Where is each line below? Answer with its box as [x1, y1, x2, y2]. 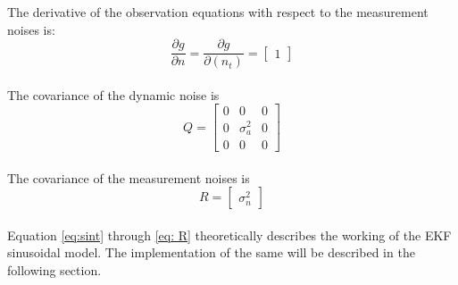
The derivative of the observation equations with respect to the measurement [7, 3, 429, 21]
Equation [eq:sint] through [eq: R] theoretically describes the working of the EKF [7, 225, 452, 244]
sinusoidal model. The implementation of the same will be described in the [7, 243, 415, 262]
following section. [7, 261, 102, 280]
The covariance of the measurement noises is [7, 168, 250, 187]
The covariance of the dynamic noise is [7, 85, 220, 104]
